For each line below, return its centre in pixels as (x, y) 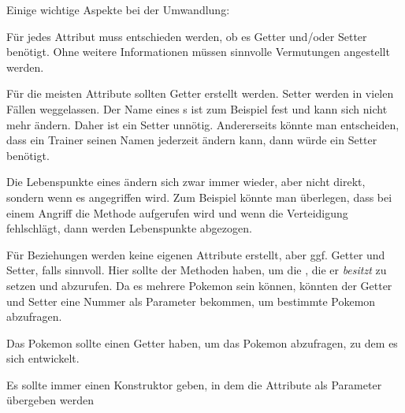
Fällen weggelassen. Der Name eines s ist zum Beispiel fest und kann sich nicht (197, 108)
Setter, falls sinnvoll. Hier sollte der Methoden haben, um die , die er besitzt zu (197, 270)
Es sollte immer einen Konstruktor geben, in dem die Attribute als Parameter (194, 384)
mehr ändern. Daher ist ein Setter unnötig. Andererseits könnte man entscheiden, (203, 124)
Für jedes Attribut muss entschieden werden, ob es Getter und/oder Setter (187, 36)
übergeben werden (50, 400)
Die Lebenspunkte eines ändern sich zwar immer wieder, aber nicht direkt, (186, 182)
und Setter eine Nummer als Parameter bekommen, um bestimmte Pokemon (191, 301)
